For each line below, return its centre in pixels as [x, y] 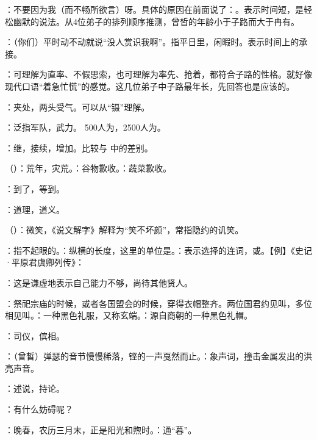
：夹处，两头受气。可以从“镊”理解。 [77, 106]
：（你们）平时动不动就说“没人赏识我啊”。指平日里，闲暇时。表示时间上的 [152, 42]
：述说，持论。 [35, 388]
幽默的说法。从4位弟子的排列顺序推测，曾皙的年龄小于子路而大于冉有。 [156, 21]
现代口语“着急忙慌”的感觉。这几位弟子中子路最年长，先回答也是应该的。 [150, 86]
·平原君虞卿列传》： [45, 262]
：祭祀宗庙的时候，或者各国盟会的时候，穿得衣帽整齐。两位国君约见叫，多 [154, 303]
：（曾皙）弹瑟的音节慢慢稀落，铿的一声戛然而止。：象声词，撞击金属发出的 [154, 356]
